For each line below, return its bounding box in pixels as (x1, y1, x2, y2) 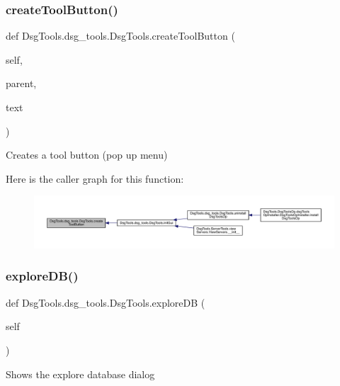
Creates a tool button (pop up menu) (6, 147, 168, 162)
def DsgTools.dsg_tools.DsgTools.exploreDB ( (6, 295, 205, 310)
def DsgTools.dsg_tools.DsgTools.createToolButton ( (6, 28, 235, 43)
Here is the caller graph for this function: (6, 171, 184, 186)
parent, (6, 76, 37, 91)
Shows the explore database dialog (6, 366, 155, 381)
